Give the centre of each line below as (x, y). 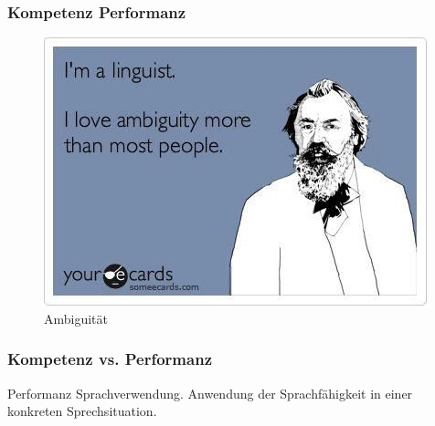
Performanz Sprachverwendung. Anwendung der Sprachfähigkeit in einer (210, 393)
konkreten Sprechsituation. (82, 411)
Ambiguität (76, 318)
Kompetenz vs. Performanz (110, 359)
